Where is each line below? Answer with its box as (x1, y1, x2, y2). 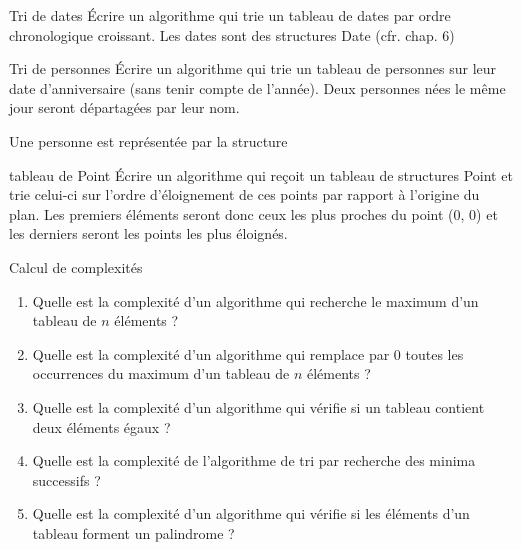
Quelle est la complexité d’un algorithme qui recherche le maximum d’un (32, 290, 479, 311)
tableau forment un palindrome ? (32, 522, 235, 543)
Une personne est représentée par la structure (9, 130, 288, 151)
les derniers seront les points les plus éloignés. (9, 223, 288, 244)
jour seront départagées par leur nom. (9, 97, 240, 118)
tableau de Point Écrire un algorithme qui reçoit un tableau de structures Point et (9, 164, 513, 185)
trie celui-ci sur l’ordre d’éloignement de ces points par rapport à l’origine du (9, 184, 480, 205)
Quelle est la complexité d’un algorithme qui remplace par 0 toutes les (32, 343, 464, 364)
